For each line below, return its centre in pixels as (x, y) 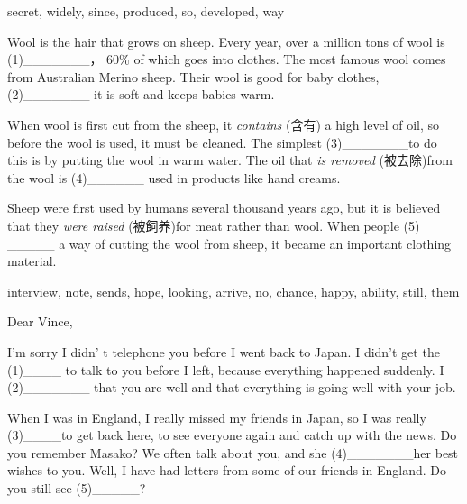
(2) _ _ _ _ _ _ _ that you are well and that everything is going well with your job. (232, 387)
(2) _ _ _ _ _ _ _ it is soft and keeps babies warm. (141, 94)
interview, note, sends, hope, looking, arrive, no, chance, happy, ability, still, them (233, 291)
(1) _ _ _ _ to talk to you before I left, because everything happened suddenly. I (226, 369)
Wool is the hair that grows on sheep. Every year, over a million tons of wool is (226, 41)
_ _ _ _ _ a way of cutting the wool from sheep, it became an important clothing (229, 243)
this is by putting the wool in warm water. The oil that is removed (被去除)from (230, 160)
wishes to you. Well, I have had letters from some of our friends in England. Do (227, 470)
